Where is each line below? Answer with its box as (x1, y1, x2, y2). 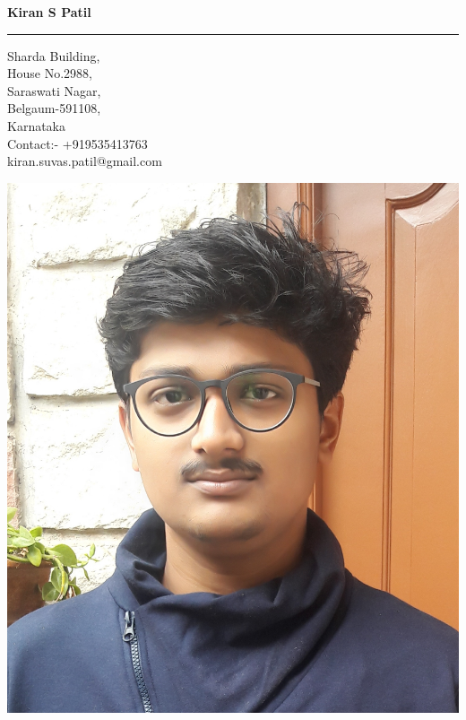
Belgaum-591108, (7, 99, 101, 117)
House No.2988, (7, 64, 92, 82)
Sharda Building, (7, 46, 100, 65)
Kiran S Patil (7, 3, 91, 21)
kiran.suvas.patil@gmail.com (7, 152, 162, 170)
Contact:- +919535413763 (7, 134, 148, 152)
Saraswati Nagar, (7, 81, 101, 100)
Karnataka (7, 116, 66, 134)
